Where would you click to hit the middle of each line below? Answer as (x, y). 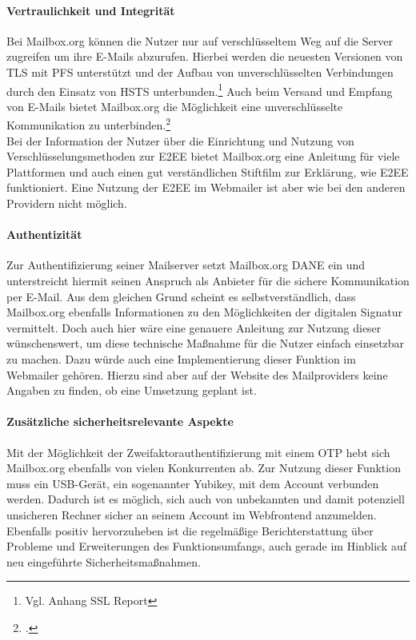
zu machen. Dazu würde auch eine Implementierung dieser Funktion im (181, 359)
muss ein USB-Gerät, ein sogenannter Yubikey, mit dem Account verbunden (193, 483)
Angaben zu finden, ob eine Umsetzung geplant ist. (132, 390)
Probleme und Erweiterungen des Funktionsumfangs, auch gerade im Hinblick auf (206, 546)
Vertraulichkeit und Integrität (91, 10)
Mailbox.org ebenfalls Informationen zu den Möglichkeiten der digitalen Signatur (204, 312)
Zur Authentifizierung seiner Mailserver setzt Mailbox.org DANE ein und (186, 265)
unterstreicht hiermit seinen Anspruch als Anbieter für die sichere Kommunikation (208, 281)
